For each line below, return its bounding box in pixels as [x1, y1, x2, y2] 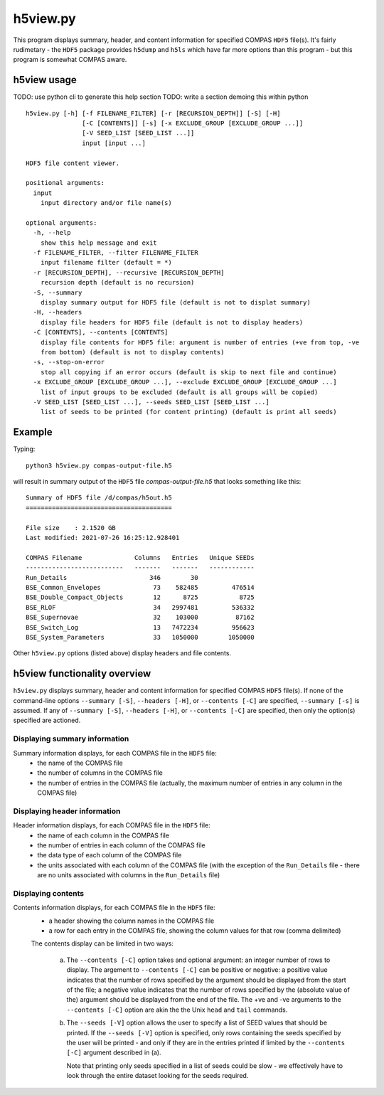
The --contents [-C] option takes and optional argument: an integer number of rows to [66, 956, 331, 964]
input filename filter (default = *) [40, 258, 172, 267]
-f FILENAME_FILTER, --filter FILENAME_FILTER [33, 249, 198, 257]
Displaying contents [13, 888, 85, 898]
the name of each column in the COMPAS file [37, 831, 170, 840]
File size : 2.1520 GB [26, 524, 117, 531]
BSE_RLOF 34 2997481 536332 [26, 603, 255, 611]
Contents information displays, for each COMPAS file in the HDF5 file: [13, 904, 216, 912]
